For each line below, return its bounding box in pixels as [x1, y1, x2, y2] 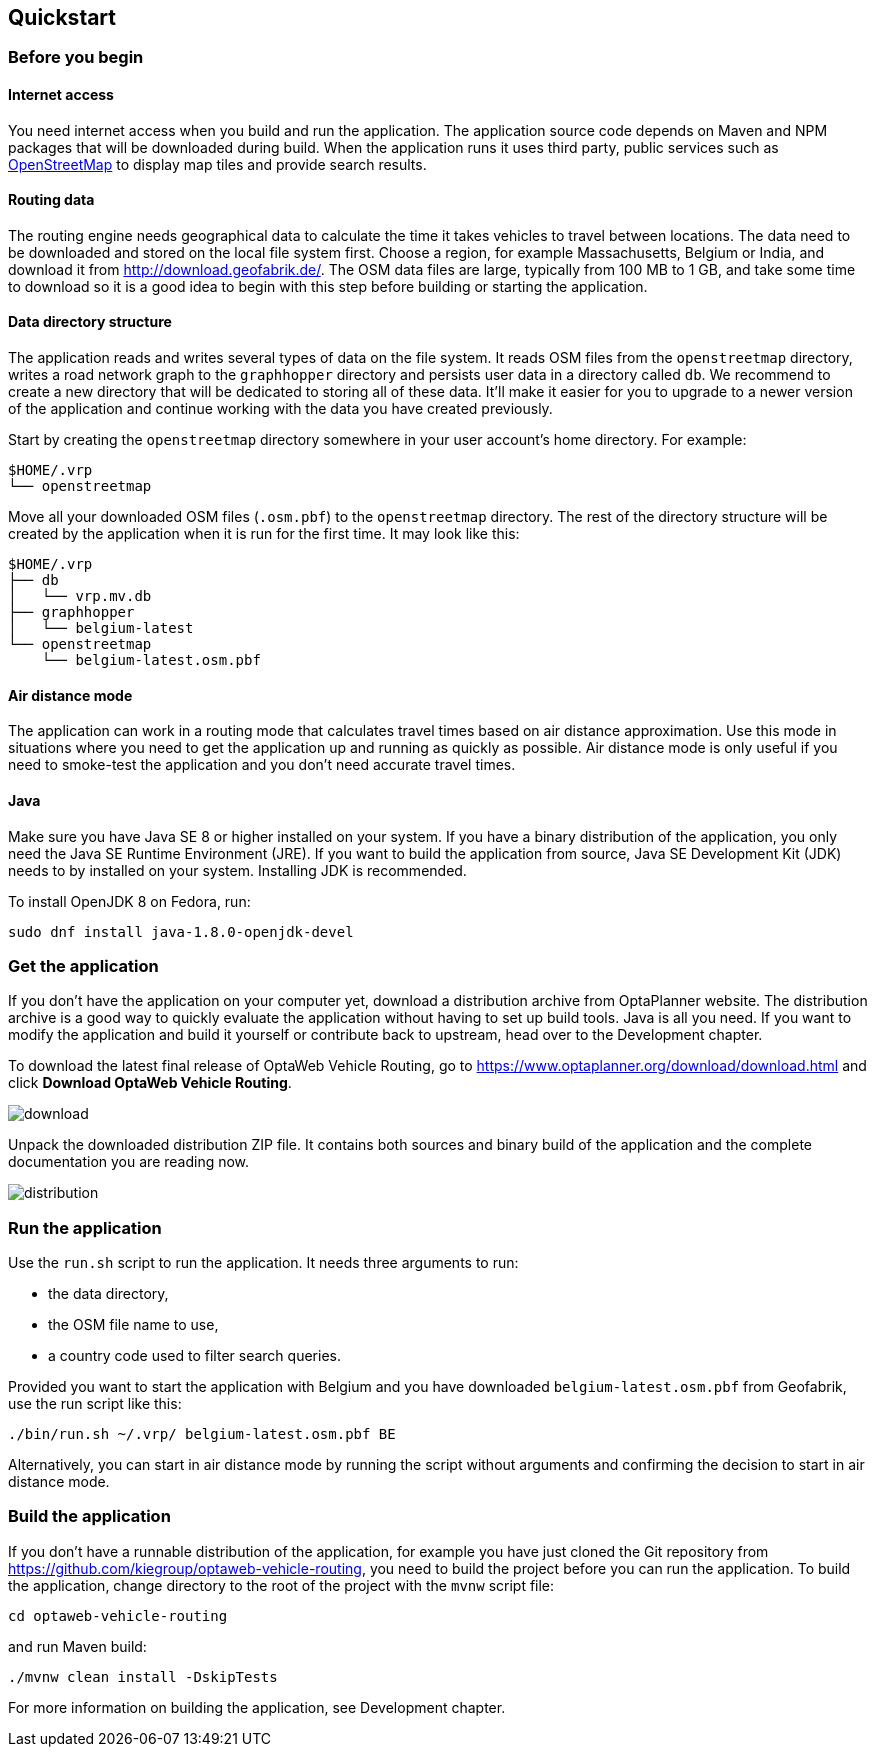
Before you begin [8, 47, 144, 68]
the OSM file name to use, [48, 1316, 219, 1334]
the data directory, [48, 1285, 169, 1303]
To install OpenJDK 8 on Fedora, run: [8, 892, 251, 910]
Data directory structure [8, 313, 172, 331]
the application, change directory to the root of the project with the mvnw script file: [8, 1576, 555, 1594]
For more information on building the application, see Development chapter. [8, 1698, 506, 1716]
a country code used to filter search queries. [48, 1347, 341, 1365]
